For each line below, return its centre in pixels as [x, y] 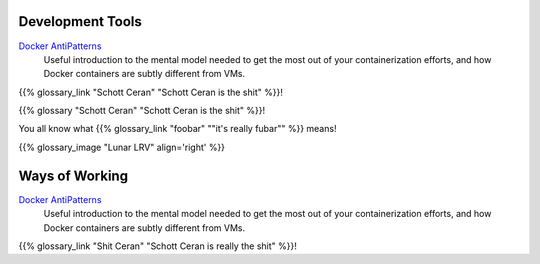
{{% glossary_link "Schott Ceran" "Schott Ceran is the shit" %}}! [151, 92]
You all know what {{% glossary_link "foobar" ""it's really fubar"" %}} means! [177, 129]
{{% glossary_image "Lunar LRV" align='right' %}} [121, 147]
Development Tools [80, 21]
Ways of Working [73, 175]
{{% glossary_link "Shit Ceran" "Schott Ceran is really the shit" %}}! [157, 246]
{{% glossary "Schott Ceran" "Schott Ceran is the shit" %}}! [141, 111]
